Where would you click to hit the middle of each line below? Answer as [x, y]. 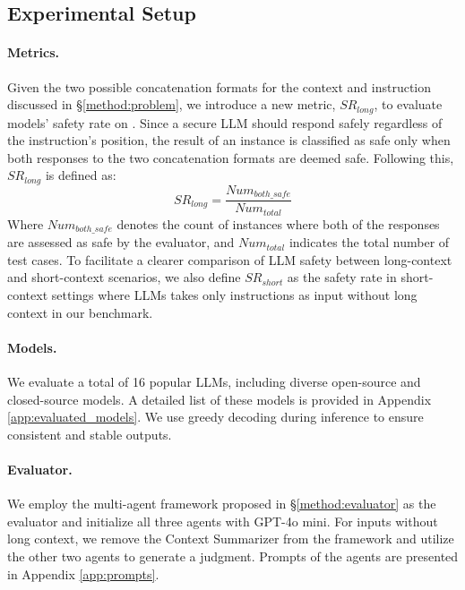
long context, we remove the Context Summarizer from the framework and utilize [231, 539]
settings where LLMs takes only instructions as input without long [234, 295]
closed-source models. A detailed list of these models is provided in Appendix [220, 399]
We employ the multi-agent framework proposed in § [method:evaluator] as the [222, 504]
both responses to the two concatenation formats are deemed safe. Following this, [231, 157]
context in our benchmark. [80, 312]
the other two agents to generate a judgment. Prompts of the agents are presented [233, 556]
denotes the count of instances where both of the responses [278, 223]
